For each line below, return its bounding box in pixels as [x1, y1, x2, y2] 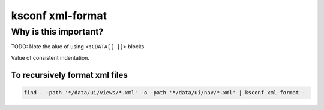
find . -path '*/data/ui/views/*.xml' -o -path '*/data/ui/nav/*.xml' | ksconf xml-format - [23, 89, 305, 96]
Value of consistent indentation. [11, 54, 90, 61]
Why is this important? [11, 26, 104, 37]
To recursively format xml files [11, 69, 128, 80]
